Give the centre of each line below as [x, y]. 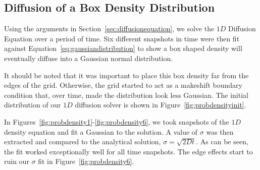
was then [220, 131]
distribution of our [33, 105]
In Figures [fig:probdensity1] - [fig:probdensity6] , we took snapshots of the [117, 121]
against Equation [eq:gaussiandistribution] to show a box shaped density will [123, 48]
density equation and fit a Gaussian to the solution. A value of [101, 131]
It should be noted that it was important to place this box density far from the [126, 75]
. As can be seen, [222, 141]
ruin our [17, 161]
